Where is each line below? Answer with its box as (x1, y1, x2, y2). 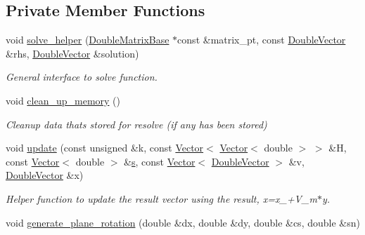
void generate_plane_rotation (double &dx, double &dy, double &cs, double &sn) (6, 215, 360, 229)
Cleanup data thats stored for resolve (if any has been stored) (6, 116, 267, 131)
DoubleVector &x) (6, 168, 84, 182)
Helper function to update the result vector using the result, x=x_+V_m (6, 191, 317, 206)
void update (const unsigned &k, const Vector (6, 140, 204, 155)
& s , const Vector (124, 154, 196, 168)
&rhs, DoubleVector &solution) (6, 46, 139, 60)
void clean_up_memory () (6, 93, 121, 107)
